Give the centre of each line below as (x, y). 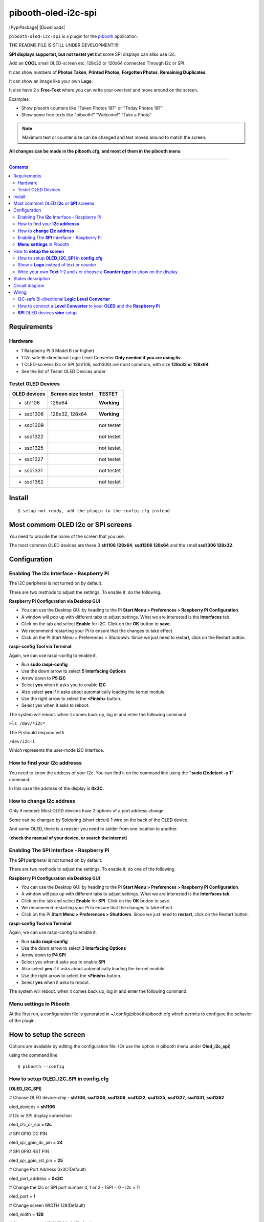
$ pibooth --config (41, 1066)
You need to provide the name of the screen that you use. (67, 536)
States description (32, 279)
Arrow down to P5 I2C (44, 678)
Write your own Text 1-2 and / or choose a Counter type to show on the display (98, 272)
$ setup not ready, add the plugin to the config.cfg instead (94, 511)
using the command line (33, 1055)
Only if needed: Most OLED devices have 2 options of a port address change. (87, 811)
